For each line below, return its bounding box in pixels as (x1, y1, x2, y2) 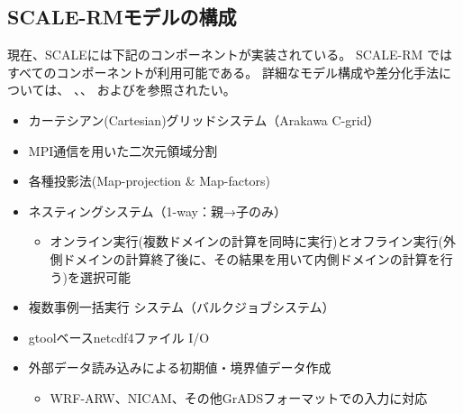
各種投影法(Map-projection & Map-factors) (28, 171, 270, 190)
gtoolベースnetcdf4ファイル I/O (28, 327, 210, 346)
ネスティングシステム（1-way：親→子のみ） (28, 201, 286, 220)
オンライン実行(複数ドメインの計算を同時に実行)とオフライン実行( (50, 232, 443, 251)
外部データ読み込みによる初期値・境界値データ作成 (28, 358, 331, 377)
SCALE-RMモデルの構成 (7, 3, 237, 31)
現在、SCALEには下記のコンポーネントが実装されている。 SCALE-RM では (7, 45, 453, 64)
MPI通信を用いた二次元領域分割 (28, 141, 218, 160)
